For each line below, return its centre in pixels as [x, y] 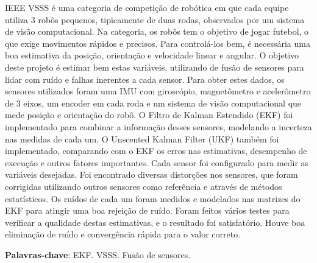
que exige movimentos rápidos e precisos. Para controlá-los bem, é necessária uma [158, 43]
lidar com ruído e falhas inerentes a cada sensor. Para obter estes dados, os [145, 79]
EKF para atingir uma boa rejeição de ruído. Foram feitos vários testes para [147, 210]
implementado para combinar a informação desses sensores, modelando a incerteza [158, 126]
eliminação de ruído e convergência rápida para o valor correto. [123, 234]
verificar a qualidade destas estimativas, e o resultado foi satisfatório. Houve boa [155, 222]
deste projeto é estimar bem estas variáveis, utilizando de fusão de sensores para [155, 67]
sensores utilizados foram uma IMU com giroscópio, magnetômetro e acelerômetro [158, 91]
